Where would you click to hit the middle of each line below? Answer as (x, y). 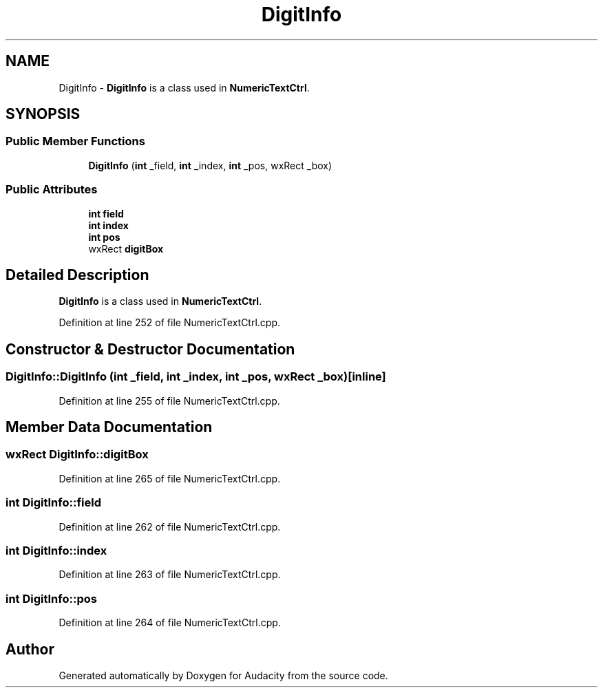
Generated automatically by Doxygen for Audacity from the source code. (223, 675)
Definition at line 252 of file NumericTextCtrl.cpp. (170, 323)
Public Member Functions (75, 141)
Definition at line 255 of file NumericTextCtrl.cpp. (169, 401)
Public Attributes (52, 190)
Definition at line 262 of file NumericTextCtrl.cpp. (170, 526)
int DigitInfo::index (56, 550)
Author (30, 649)
